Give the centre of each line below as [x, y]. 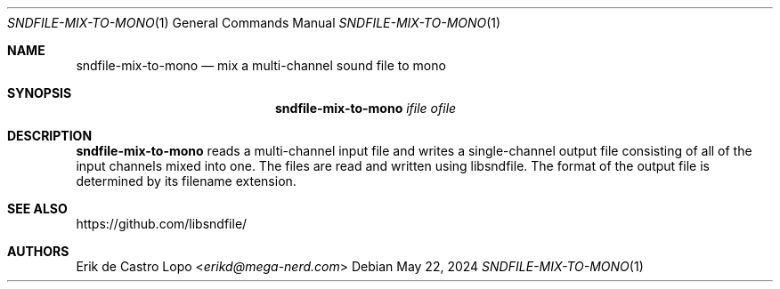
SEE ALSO [37, 209]
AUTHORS [38, 251]
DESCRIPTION [50, 136]
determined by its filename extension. [186, 181]
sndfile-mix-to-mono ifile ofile [366, 108]
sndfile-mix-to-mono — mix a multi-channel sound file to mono [261, 65]
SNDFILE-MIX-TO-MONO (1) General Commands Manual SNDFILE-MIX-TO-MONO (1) [254, 23]
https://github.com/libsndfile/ [162, 224]
